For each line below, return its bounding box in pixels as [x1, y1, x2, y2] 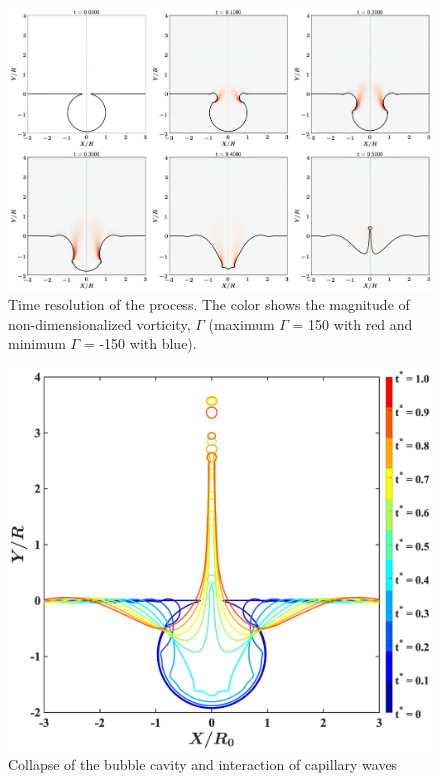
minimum [8, 333, 66, 354]
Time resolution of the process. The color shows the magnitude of [8, 294, 410, 315]
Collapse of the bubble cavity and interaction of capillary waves [8, 754, 398, 775]
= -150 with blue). [83, 333, 197, 354]
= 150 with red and [292, 313, 413, 334]
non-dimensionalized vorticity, [8, 313, 191, 334]
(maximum [208, 313, 275, 334]
